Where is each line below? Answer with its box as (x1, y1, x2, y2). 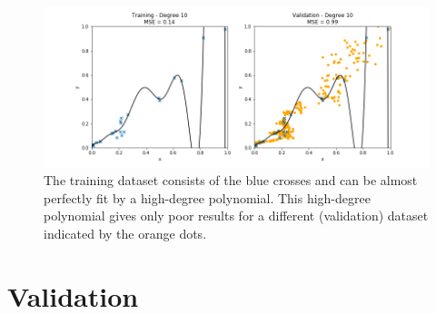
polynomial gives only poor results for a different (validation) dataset (44, 206, 429, 225)
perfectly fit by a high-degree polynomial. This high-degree (44, 188, 371, 207)
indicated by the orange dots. (44, 224, 207, 243)
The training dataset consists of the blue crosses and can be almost (44, 171, 418, 190)
